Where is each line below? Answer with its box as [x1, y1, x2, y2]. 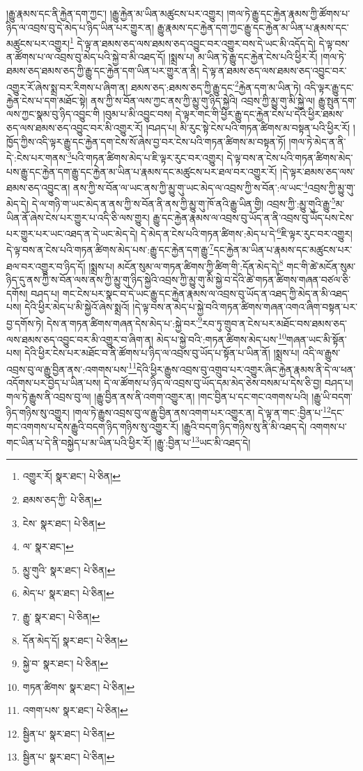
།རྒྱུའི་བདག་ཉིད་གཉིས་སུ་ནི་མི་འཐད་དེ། [181, 419, 307, 433]
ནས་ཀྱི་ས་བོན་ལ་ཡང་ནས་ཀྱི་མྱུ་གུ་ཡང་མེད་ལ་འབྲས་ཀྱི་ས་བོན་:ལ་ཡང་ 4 [73, 178, 308, 194]
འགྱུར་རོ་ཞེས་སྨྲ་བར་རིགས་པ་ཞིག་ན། [6, 79, 128, 94]
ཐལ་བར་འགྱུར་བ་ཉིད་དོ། [6, 258, 86, 273]
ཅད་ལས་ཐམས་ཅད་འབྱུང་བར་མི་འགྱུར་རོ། [6, 120, 143, 135]
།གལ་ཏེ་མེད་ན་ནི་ [288, 134, 346, 148]
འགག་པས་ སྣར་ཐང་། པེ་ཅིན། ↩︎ [22, 703, 128, 717]
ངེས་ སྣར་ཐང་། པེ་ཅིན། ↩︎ [22, 515, 106, 530]
